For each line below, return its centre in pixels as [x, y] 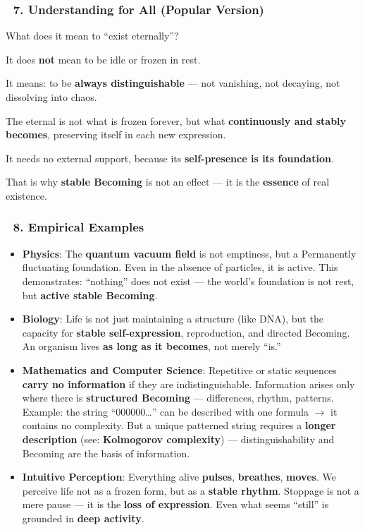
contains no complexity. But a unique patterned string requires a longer [179, 425]
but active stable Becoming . [90, 295]
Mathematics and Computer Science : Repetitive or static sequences [179, 369]
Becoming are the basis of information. [106, 453]
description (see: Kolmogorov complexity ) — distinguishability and [178, 439]
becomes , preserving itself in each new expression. [116, 134]
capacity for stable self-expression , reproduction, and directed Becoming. [186, 332]
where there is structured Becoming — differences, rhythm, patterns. [178, 398]
